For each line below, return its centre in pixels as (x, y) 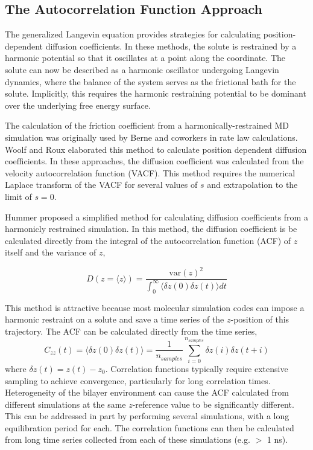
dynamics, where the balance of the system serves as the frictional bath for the (150, 81)
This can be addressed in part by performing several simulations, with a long (147, 416)
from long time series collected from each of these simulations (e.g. (128, 439)
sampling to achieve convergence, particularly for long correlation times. (138, 380)
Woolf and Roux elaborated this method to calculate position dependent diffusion (156, 149)
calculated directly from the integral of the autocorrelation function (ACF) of (148, 240)
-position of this (260, 319)
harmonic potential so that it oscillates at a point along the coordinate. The (145, 58)
